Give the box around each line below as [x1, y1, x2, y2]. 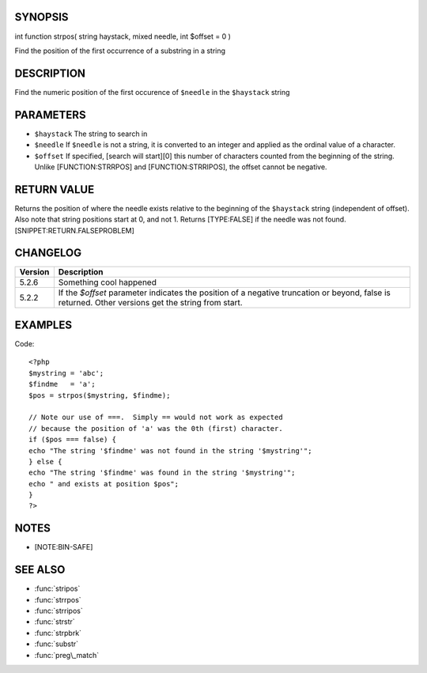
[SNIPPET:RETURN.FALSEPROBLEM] [14, 225, 134, 235]
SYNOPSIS [14, 10, 69, 24]
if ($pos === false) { [28, 435, 117, 444]
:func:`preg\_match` [34, 650, 99, 660]
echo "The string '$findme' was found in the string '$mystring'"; [28, 468, 296, 478]
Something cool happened [58, 277, 157, 288]
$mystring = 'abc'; [28, 369, 104, 377]
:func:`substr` [34, 639, 79, 648]
